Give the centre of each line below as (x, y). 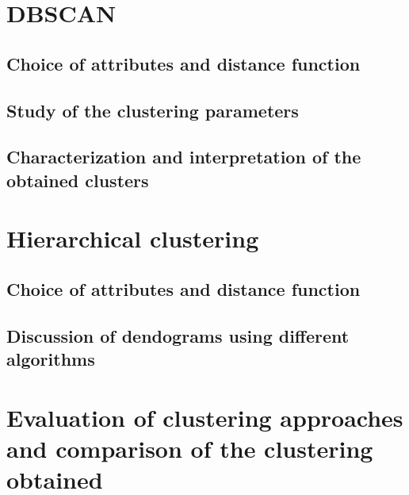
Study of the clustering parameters (153, 110)
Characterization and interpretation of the (184, 157)
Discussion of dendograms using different (178, 335)
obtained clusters (78, 180)
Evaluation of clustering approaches (205, 417)
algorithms (51, 359)
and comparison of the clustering (190, 448)
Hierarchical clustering (133, 238)
